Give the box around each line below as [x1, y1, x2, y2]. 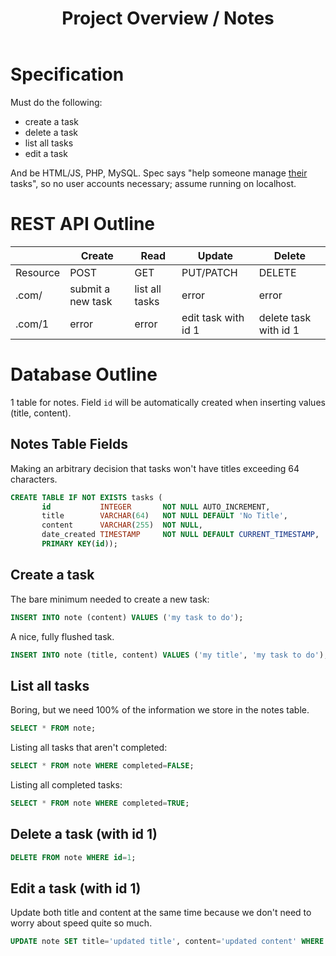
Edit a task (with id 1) [10, 880, 142, 897]
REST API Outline [10, 213, 155, 236]
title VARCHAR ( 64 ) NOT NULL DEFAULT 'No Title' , [41, 511, 288, 521]
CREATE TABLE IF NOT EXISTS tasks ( [10, 492, 163, 502]
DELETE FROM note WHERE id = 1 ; [10, 852, 137, 862]
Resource [15, 265, 61, 279]
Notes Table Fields [10, 436, 128, 453]
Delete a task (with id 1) [10, 826, 158, 843]
